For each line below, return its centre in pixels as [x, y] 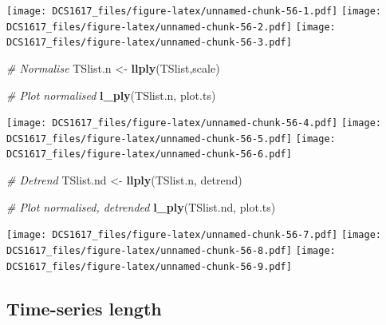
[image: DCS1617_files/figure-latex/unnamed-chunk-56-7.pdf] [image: [194, 235]
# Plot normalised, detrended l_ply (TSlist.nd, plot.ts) [141, 206]
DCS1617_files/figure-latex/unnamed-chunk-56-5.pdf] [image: [171, 139]
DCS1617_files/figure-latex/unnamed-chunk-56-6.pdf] [149, 155]
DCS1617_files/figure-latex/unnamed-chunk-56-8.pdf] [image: [171, 250]
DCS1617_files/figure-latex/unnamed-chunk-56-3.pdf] [149, 43]
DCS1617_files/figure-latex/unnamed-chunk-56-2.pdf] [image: [171, 27]
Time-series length [84, 308]
